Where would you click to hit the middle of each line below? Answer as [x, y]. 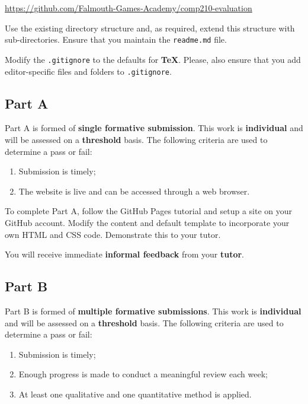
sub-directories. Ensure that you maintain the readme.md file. [116, 39]
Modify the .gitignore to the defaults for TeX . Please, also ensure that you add [153, 59]
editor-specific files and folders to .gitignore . [88, 71]
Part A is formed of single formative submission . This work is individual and [154, 128]
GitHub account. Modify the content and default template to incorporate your [147, 222]
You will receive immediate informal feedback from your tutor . [125, 254]
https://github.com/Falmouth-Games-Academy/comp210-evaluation [129, 8]
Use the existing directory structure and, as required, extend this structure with [150, 28]
